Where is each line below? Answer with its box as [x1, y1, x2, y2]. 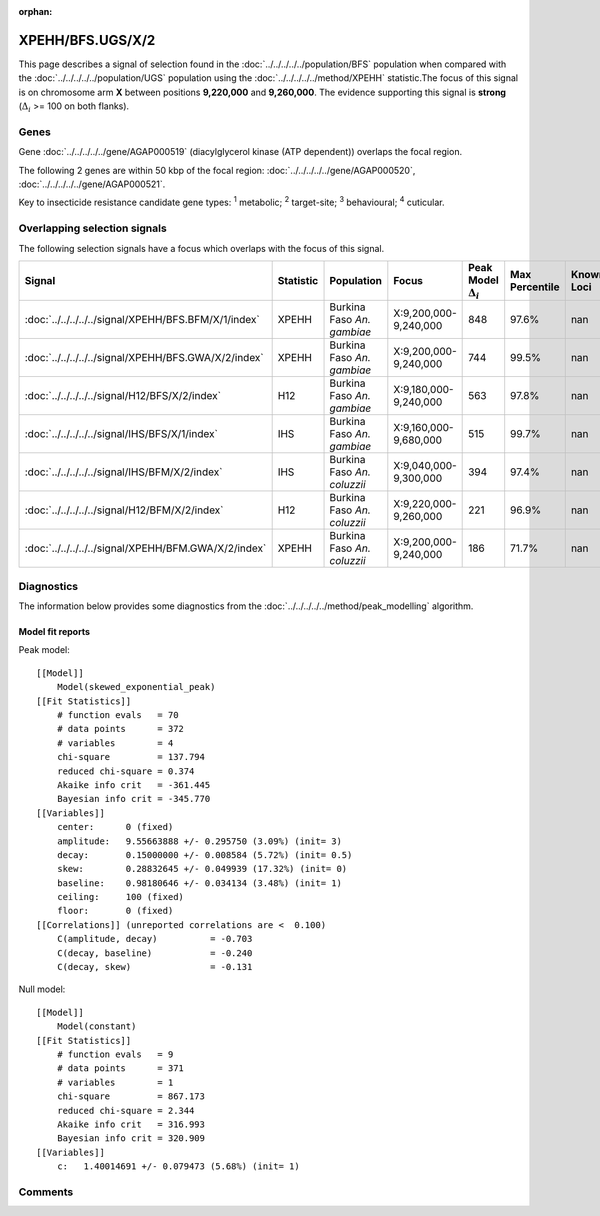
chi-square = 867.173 [56, 1091, 205, 1102]
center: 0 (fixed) [56, 821, 174, 833]
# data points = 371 [56, 1063, 185, 1074]
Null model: [18, 983, 66, 995]
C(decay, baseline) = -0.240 [56, 947, 253, 959]
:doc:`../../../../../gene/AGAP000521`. [18, 178, 166, 190]
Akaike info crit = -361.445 [56, 779, 211, 790]
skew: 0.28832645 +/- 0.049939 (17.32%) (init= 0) [56, 863, 348, 875]
